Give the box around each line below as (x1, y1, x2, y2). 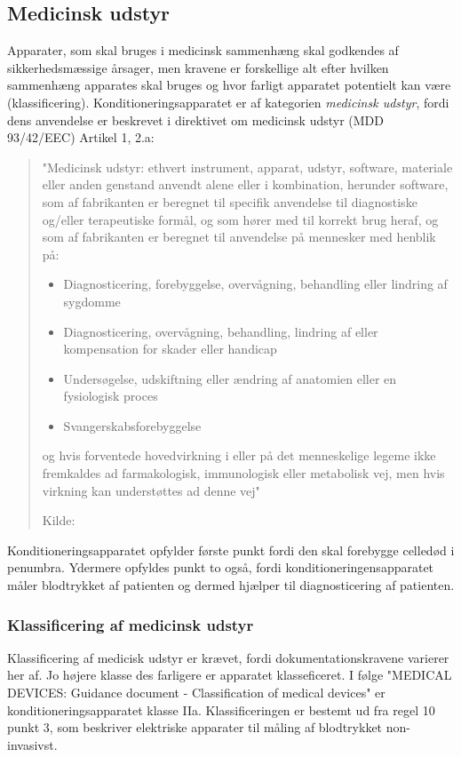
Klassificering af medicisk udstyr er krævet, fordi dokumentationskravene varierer (7, 648, 449, 666)
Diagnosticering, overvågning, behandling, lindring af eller (63, 322, 378, 340)
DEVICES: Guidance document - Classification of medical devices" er (7, 683, 385, 702)
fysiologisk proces (63, 386, 158, 405)
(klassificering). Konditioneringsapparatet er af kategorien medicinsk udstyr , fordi (7, 92, 449, 111)
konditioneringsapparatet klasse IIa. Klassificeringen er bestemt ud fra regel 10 (7, 700, 435, 719)
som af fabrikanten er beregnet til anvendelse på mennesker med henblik (42, 227, 436, 246)
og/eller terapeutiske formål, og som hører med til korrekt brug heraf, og (42, 210, 439, 228)
